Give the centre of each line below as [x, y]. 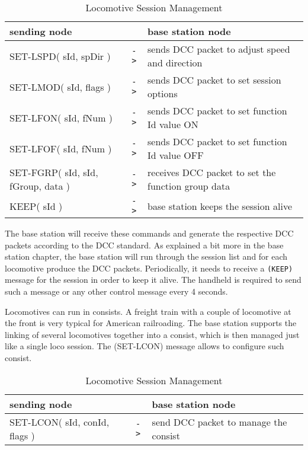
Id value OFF [176, 155]
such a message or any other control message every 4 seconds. [116, 291]
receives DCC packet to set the [212, 172]
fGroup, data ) [40, 186]
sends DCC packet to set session [214, 80]
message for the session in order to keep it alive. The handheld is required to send [153, 280]
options [163, 93]
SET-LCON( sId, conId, [60, 422]
